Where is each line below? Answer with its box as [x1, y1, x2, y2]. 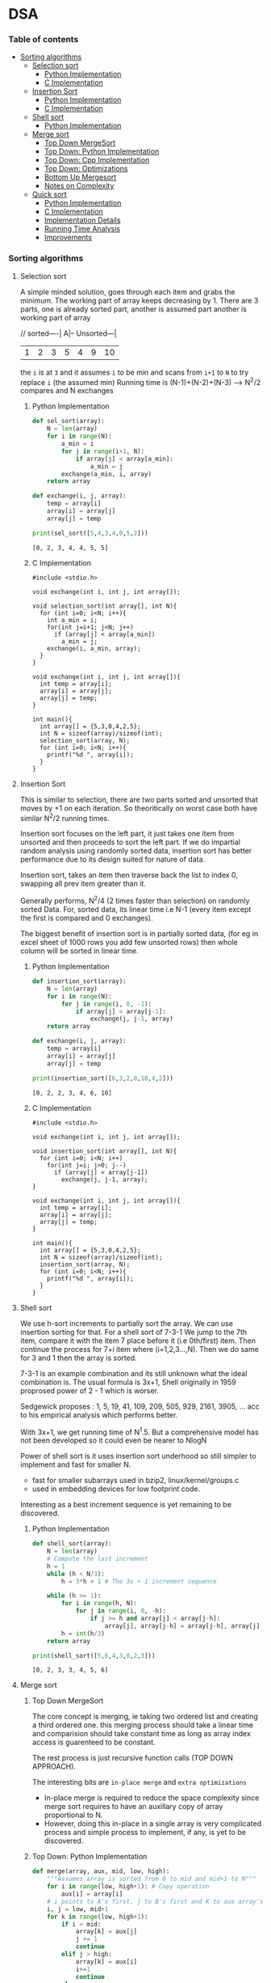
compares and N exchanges [19, 386, 115, 396]
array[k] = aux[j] [75, 1927, 138, 1936]
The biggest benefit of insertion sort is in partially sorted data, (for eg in [19, 929, 259, 939]
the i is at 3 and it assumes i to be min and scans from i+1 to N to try [19, 367, 249, 377]
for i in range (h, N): [60, 1600, 138, 1608]
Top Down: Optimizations [44, 163, 128, 174]
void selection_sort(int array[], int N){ [31, 602, 177, 610]
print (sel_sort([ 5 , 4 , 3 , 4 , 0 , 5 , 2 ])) [31, 529, 148, 537]
